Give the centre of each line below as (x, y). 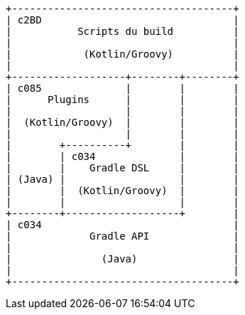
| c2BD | (123, 20)
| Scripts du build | (123, 31)
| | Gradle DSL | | (123, 168)
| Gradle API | (123, 236)
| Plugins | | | (123, 100)
